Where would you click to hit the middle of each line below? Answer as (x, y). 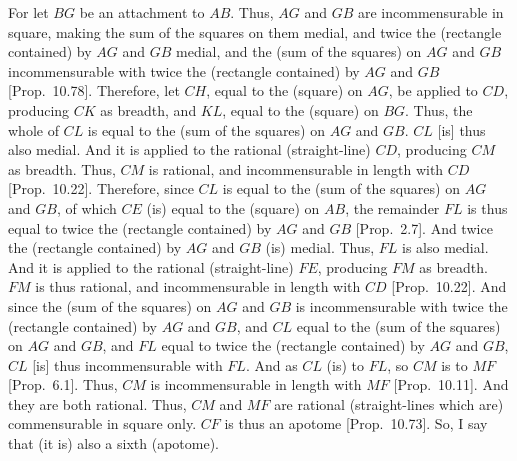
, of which (86, 207)
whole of (33, 129)
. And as (271, 364)
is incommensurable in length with (256, 384)
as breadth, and (148, 109)
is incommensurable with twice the (401, 305)
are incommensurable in (430, 12)
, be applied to (433, 90)
